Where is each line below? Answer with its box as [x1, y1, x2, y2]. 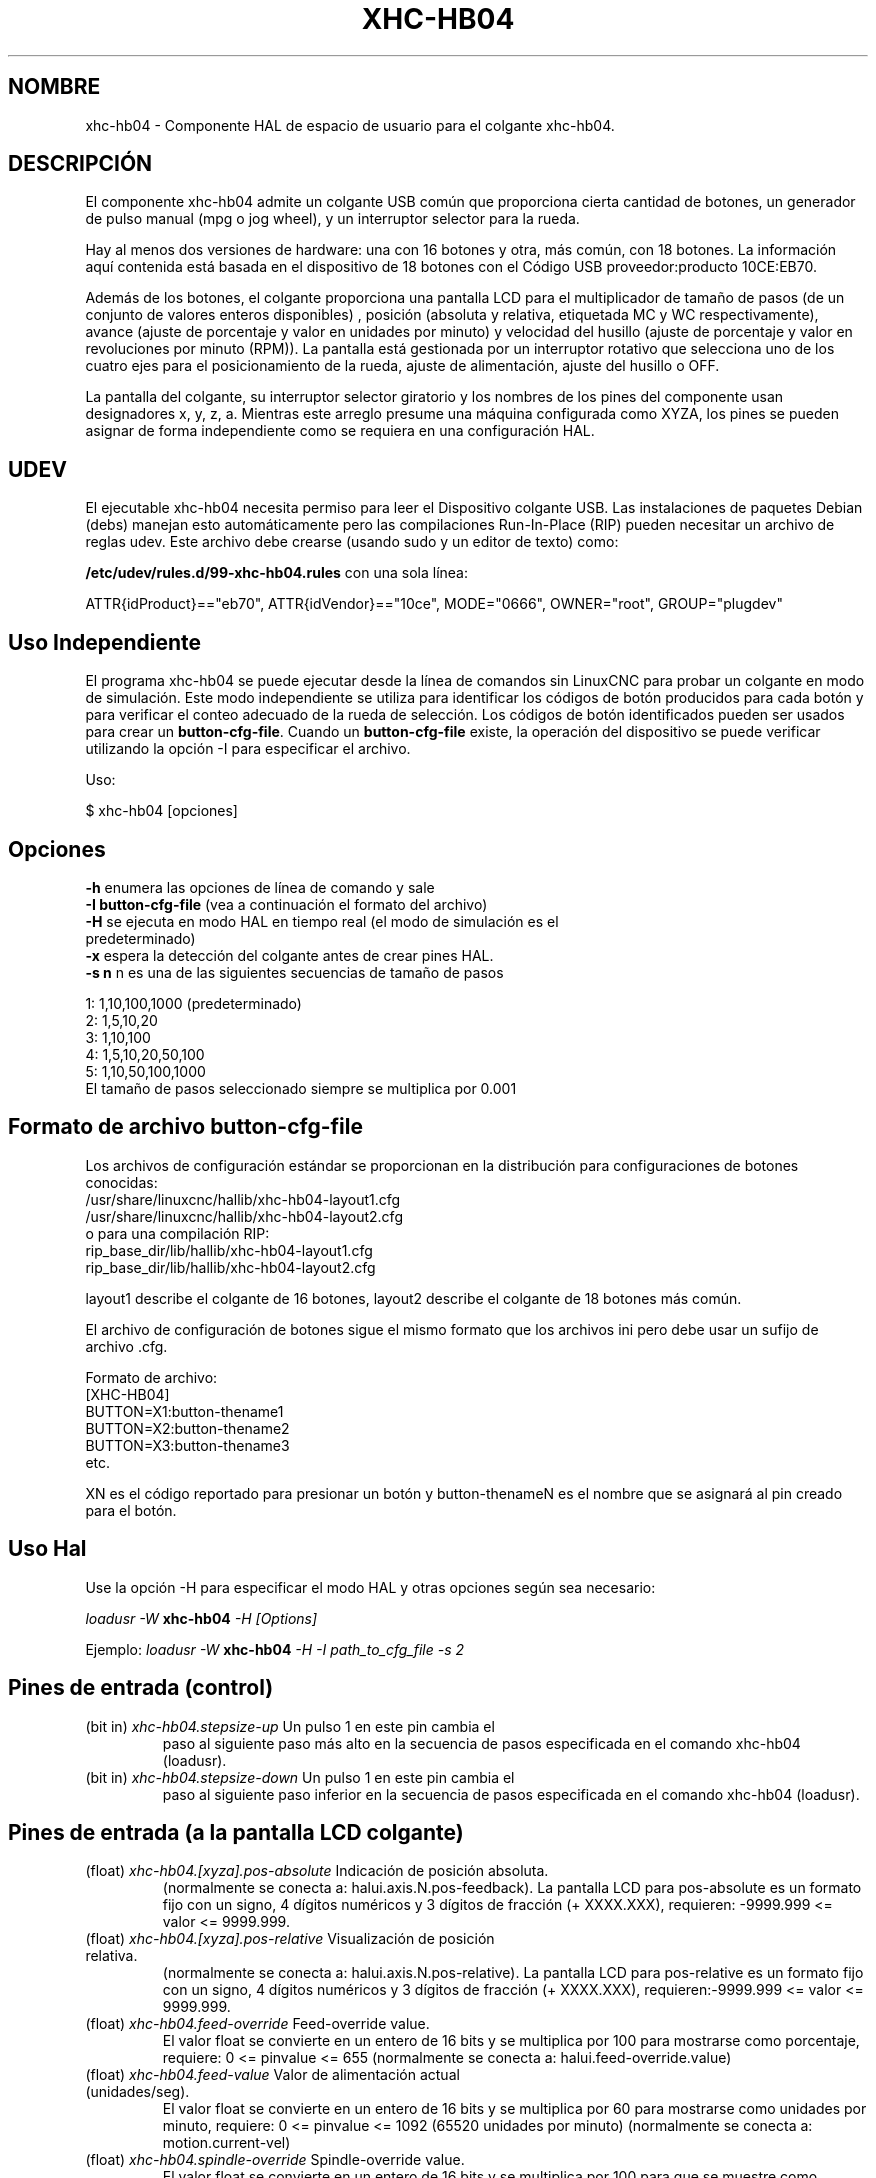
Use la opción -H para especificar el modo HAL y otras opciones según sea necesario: [85, 1578, 656, 1596]
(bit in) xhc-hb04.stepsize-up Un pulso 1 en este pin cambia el [85, 1717, 495, 1735]
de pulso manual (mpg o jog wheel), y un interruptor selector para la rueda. [85, 210, 580, 228]
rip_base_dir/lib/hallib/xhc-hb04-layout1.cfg [85, 1241, 373, 1259]
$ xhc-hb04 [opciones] [85, 802, 238, 820]
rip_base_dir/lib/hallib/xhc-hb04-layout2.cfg [85, 1258, 376, 1276]
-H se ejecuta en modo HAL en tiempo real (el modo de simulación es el [85, 912, 559, 930]
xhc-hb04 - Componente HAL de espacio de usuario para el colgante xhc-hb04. [85, 116, 615, 134]
